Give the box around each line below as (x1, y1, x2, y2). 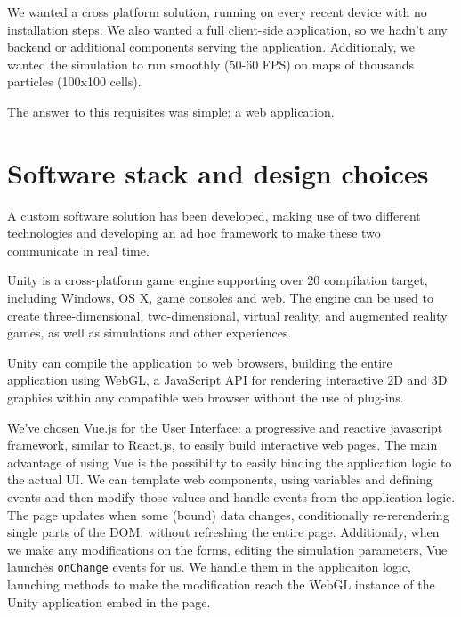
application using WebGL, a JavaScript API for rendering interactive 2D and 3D (7, 370, 448, 389)
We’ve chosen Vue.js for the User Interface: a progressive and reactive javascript (7, 418, 443, 436)
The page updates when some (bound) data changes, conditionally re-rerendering (7, 505, 449, 524)
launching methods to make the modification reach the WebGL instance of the (7, 575, 435, 594)
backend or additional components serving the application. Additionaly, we (7, 37, 416, 56)
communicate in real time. (7, 240, 150, 259)
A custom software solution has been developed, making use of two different (7, 206, 421, 224)
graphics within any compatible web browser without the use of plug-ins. (7, 388, 404, 407)
